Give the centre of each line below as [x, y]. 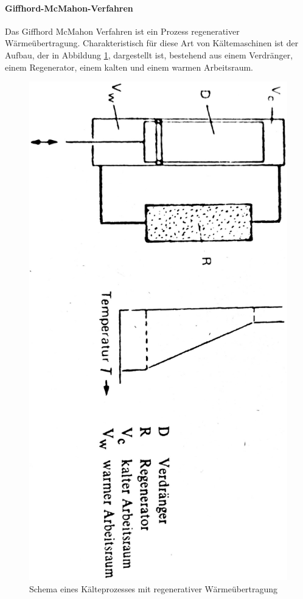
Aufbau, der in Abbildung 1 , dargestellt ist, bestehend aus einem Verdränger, [149, 54]
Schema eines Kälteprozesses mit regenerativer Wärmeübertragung [154, 588]
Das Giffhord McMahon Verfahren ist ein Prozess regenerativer [122, 31]
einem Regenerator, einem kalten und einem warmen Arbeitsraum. [129, 67]
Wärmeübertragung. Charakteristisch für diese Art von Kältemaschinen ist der [152, 43]
